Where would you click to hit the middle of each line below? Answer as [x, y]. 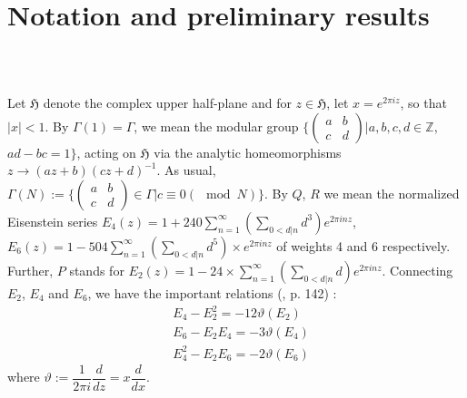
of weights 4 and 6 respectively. [363, 245]
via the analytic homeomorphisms [248, 152]
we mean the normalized [392, 193]
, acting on [106, 152]
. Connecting [417, 270]
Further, [30, 270]
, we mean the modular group [216, 126]
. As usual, [186, 170]
